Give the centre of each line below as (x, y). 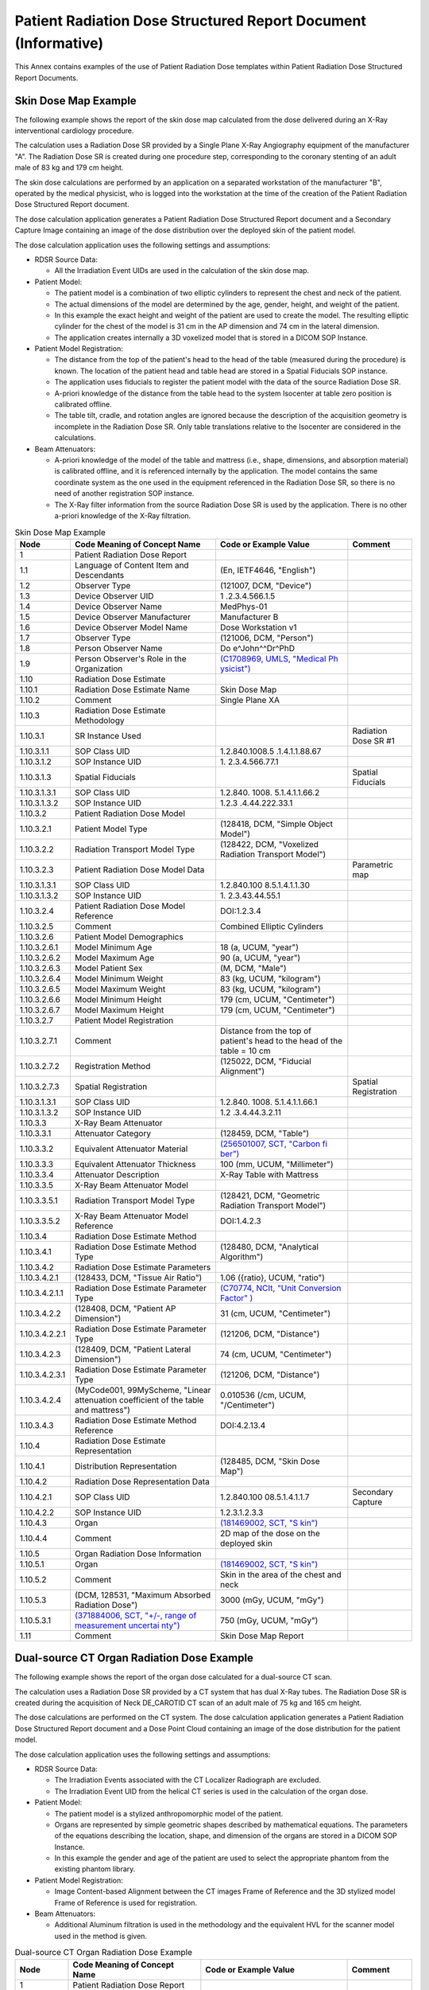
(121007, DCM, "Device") (266, 585)
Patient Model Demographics (129, 937)
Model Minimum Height (118, 999)
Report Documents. (46, 78)
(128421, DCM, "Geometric (270, 1196)
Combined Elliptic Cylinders (271, 926)
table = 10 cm (245, 1051)
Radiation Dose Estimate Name (132, 689)
